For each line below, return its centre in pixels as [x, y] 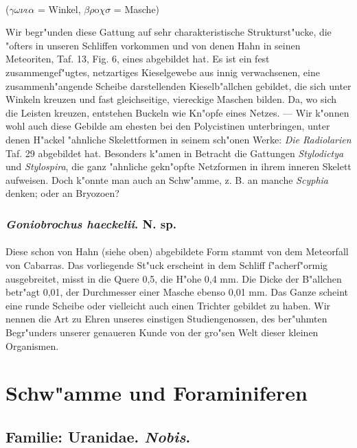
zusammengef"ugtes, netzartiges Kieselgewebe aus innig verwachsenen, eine [163, 72]
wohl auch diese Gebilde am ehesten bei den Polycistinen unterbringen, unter [168, 126]
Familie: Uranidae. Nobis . [98, 436]
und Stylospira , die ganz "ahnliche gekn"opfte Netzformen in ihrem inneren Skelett [178, 166]
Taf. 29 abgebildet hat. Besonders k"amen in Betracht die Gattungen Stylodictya [175, 153]
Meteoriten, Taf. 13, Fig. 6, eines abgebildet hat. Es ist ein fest [138, 59]
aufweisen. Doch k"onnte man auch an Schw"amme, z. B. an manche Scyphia [167, 179]
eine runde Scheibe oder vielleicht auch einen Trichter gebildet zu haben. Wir [168, 305]
